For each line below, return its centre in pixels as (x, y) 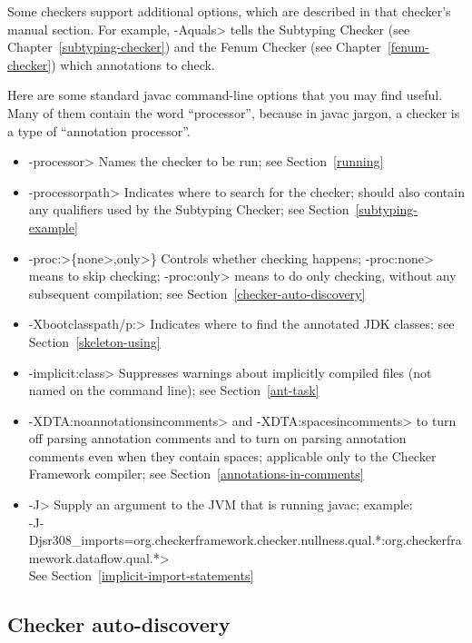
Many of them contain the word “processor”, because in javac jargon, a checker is (234, 112)
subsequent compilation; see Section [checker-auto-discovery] (197, 293)
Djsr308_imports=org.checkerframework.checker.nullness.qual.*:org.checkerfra (245, 540)
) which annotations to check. (133, 64)
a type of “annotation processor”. (99, 130)
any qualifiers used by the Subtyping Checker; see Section (189, 209)
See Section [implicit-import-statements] (141, 575)
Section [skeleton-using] (94, 341)
